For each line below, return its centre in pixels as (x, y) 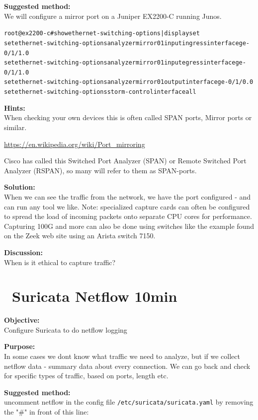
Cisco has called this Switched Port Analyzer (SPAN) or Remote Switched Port (125, 161)
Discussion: (23, 252)
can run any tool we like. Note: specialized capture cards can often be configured (127, 206)
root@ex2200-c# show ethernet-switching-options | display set (102, 34)
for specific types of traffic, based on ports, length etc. (86, 376)
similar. (15, 127)
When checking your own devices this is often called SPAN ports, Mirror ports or (128, 117)
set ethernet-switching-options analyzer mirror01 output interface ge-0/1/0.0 (129, 82)
